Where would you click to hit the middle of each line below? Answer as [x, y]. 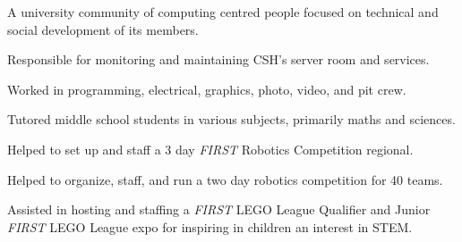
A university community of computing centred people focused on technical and [223, 12]
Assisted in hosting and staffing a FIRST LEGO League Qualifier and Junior [219, 209]
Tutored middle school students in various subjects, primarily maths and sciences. [231, 119]
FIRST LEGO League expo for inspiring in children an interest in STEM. [210, 226]
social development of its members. [103, 29]
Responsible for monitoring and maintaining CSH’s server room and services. [218, 59]
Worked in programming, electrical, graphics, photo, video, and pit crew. [207, 89]
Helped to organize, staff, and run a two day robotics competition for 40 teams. [225, 179]
